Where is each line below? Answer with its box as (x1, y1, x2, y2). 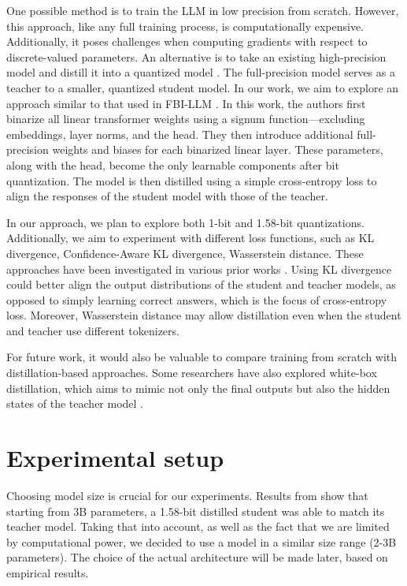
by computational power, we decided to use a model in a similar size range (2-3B (6, 533, 397, 550)
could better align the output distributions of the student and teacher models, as (6, 276, 396, 293)
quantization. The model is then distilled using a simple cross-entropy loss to (6, 172, 377, 188)
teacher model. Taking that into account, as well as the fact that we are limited (6, 518, 390, 535)
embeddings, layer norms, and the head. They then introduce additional (6, 125, 353, 142)
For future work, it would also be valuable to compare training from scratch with (6, 349, 398, 365)
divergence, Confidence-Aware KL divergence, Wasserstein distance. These (6, 244, 364, 261)
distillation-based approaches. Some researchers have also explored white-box (6, 364, 377, 381)
